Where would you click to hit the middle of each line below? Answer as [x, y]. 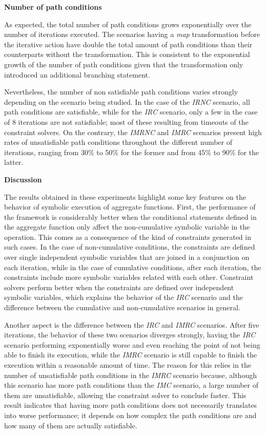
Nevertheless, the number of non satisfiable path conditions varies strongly [121, 92]
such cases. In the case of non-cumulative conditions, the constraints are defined [130, 247]
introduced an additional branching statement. [77, 74]
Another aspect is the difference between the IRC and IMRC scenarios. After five [132, 324]
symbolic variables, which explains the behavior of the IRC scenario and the [124, 297]
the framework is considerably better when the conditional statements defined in [130, 216]
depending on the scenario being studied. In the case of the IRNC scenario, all [127, 101]
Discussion [23, 179]
